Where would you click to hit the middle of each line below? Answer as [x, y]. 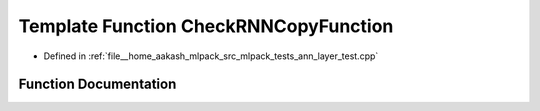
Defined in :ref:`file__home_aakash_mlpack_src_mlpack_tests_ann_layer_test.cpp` [211, 56]
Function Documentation [97, 84]
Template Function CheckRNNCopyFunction [206, 26]
